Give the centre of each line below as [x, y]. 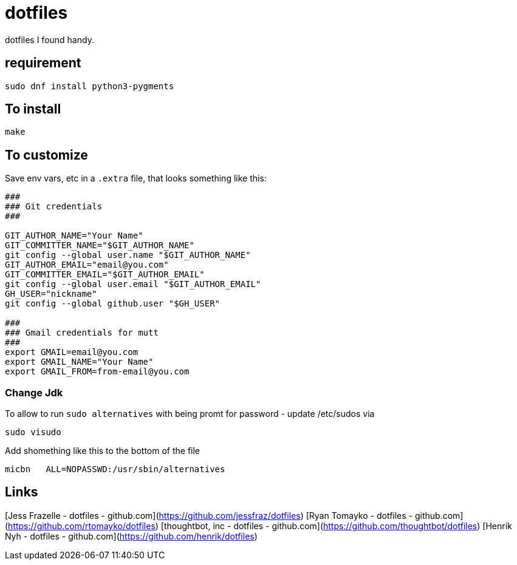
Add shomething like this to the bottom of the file [103, 451]
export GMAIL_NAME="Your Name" [79, 362]
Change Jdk [34, 392]
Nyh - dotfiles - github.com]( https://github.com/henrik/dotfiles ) [131, 536]
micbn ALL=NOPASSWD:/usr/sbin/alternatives [115, 469]
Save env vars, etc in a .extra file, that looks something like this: [136, 178]
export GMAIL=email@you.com [72, 352]
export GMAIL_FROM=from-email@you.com [97, 372]
